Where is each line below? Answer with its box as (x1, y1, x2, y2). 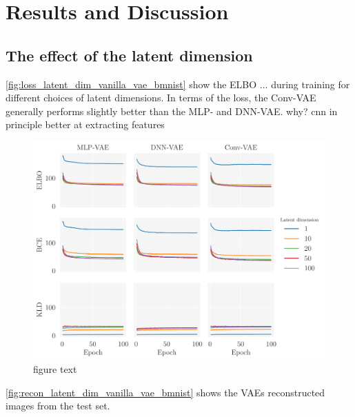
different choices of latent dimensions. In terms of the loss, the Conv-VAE (6, 90, 316, 105)
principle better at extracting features (6, 117, 165, 132)
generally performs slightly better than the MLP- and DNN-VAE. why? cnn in (6, 103, 338, 118)
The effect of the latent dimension (6, 44, 253, 65)
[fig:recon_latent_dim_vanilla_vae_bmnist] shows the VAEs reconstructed (6, 385, 325, 399)
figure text (33, 362, 77, 376)
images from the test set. (6, 398, 110, 413)
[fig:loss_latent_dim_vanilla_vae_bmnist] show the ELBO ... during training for (6, 77, 350, 91)
